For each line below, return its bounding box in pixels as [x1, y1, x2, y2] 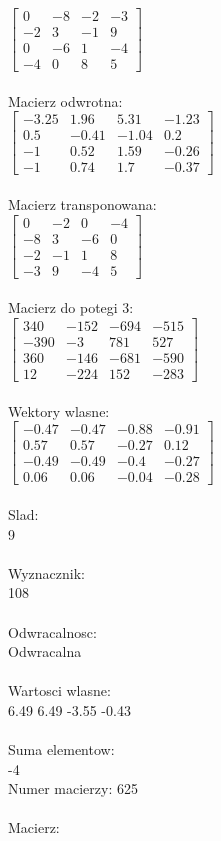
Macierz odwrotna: [8, 90, 123, 111]
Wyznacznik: [8, 562, 86, 583]
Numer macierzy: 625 [8, 778, 138, 799]
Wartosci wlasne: [8, 680, 111, 701]
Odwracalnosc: [8, 621, 97, 642]
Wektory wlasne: [8, 400, 110, 421]
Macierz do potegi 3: [8, 297, 134, 318]
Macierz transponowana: [8, 194, 157, 215]
